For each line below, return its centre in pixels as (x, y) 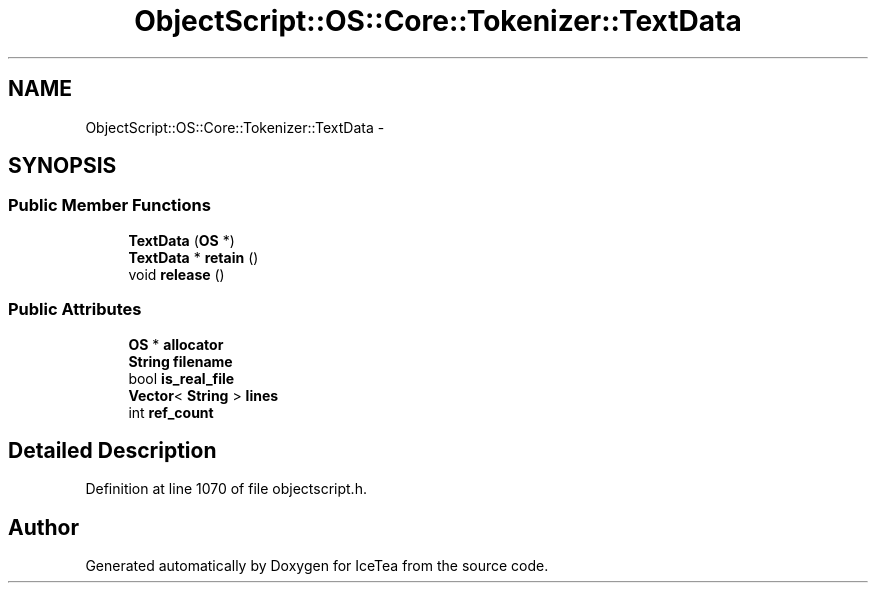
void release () (176, 274)
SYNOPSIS (62, 166)
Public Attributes (75, 309)
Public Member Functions (109, 205)
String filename (180, 361)
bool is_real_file (181, 378)
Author (43, 527)
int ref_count (171, 412)
